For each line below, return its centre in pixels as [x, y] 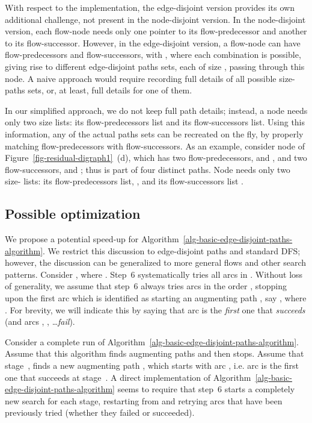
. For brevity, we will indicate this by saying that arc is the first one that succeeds [155, 309]
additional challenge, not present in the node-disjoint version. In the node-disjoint [155, 19]
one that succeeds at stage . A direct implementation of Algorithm [128, 377]
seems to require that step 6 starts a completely [206, 389]
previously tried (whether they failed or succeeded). [100, 412]
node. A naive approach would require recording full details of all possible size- [150, 78]
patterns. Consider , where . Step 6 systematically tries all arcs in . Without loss [154, 274]
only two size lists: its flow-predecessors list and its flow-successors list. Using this [155, 122]
